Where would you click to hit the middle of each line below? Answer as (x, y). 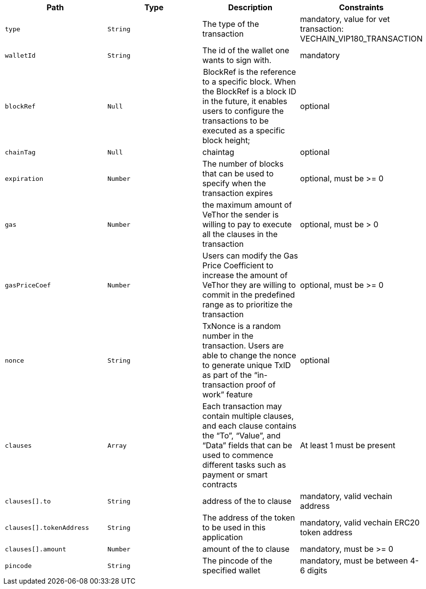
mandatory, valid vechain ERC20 (360, 523)
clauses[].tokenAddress (47, 527)
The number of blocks (243, 164)
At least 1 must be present (348, 445)
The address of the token (248, 518)
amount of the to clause (246, 549)
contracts (220, 484)
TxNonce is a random (242, 326)
